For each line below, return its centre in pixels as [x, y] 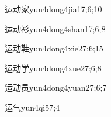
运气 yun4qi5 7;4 [32, 107]
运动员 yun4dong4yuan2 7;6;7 [56, 87]
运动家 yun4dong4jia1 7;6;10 [53, 9]
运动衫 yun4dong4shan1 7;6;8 [55, 28]
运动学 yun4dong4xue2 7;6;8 [53, 68]
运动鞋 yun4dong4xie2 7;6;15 [54, 48]
